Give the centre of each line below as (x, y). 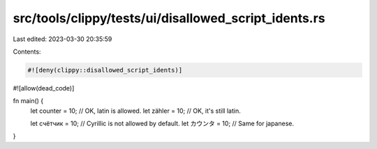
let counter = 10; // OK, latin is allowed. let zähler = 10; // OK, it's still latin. (135, 111)
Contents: (27, 52)
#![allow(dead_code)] (44, 88)
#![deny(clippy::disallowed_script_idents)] (105, 70)
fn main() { (28, 101)
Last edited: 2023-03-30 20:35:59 (62, 39)
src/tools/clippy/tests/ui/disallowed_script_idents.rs (169, 18)
